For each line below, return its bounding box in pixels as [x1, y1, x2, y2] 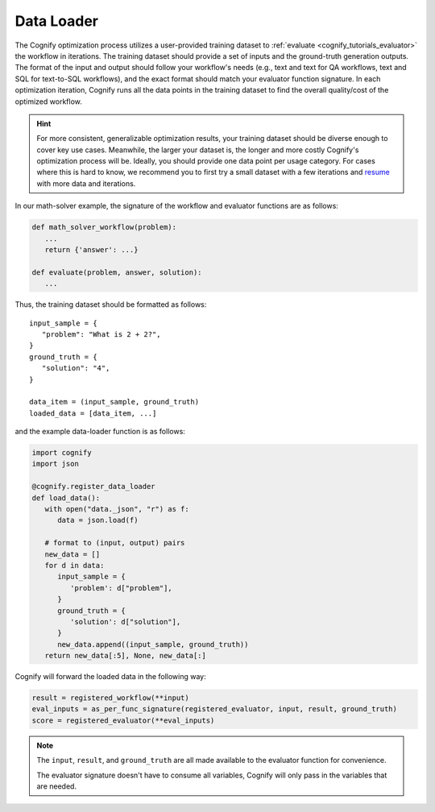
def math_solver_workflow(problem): [31, 222, 177, 232]
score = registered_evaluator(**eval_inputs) [31, 715, 215, 725]
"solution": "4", [41, 363, 110, 373]
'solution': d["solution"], [69, 617, 181, 626]
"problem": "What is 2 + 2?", [41, 329, 161, 338]
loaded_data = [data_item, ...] [29, 408, 157, 418]
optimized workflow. [14, 97, 82, 106]
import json [31, 459, 80, 469]
